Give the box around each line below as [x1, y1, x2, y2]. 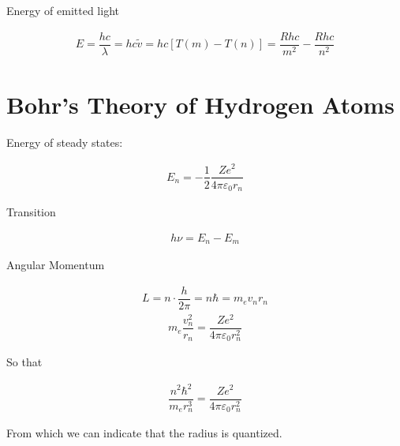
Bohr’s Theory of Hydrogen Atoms [6, 88, 394, 120]
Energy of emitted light [6, 2, 119, 18]
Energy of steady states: [6, 133, 123, 150]
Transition [6, 204, 56, 220]
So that [6, 354, 43, 370]
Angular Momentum [6, 257, 105, 273]
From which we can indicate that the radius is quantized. [6, 425, 282, 441]
